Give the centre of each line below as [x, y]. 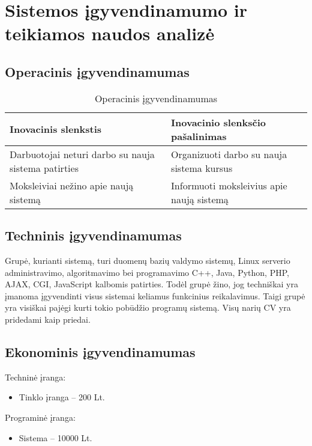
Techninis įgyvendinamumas [93, 235]
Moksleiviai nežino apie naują [72, 185]
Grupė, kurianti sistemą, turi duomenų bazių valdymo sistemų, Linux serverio [148, 260]
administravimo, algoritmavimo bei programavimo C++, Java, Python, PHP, [147, 272]
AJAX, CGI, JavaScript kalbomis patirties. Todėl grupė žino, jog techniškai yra [151, 284]
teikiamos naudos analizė [110, 33]
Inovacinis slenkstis [56, 129]
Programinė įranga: [40, 417]
